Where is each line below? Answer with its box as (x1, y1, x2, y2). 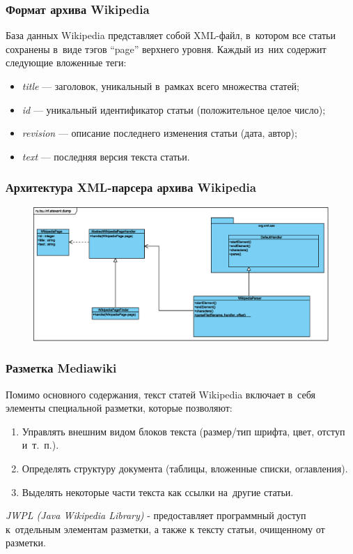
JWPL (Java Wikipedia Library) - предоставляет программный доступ (6, 508, 306, 523)
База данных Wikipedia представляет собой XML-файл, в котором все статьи (6, 28, 336, 43)
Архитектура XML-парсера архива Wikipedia (6, 179, 256, 196)
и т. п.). (22, 437, 59, 452)
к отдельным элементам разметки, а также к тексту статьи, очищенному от (6, 521, 325, 536)
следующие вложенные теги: (6, 55, 127, 70)
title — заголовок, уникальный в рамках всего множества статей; (22, 79, 299, 93)
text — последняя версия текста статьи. (22, 149, 190, 163)
